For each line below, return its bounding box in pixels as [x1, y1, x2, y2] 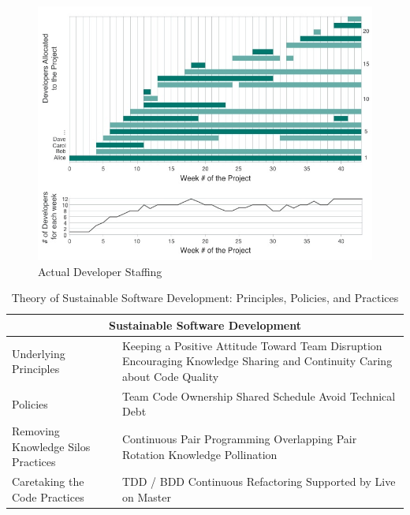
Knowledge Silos [12, 438, 91, 454]
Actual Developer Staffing [38, 263, 162, 279]
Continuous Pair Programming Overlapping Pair [121, 430, 357, 446]
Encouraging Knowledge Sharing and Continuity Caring [121, 353, 393, 369]
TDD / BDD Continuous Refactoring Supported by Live [121, 473, 396, 490]
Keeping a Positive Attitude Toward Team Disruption [121, 337, 382, 353]
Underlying [12, 345, 65, 361]
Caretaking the [12, 473, 84, 490]
